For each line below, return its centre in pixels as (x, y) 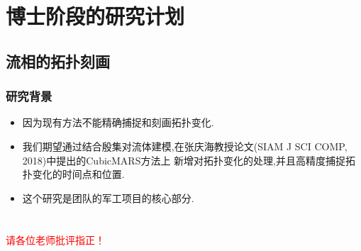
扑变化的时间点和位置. (73, 174)
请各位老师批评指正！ (55, 239)
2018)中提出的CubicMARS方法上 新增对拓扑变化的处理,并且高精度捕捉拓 (189, 160)
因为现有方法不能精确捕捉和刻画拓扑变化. (118, 122)
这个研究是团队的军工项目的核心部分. (108, 197)
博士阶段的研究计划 (95, 16)
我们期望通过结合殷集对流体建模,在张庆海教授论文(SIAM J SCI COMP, (185, 146)
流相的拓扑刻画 (58, 61)
